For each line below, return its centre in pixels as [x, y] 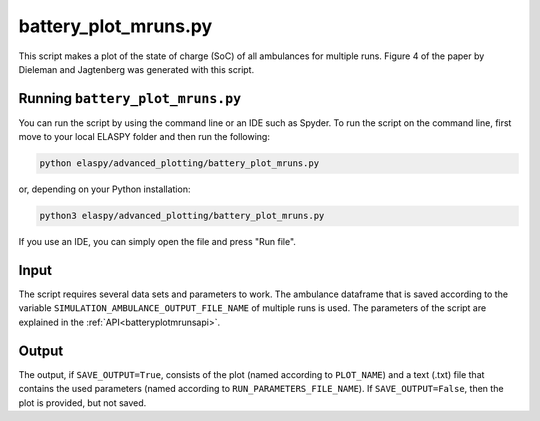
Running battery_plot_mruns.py [130, 98]
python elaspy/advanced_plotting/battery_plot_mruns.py [179, 163]
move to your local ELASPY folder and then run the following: [144, 137]
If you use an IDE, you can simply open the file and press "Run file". [157, 242]
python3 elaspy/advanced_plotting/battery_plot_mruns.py [182, 216]
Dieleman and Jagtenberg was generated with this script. [136, 69]
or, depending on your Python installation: [104, 189]
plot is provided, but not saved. [82, 402]
